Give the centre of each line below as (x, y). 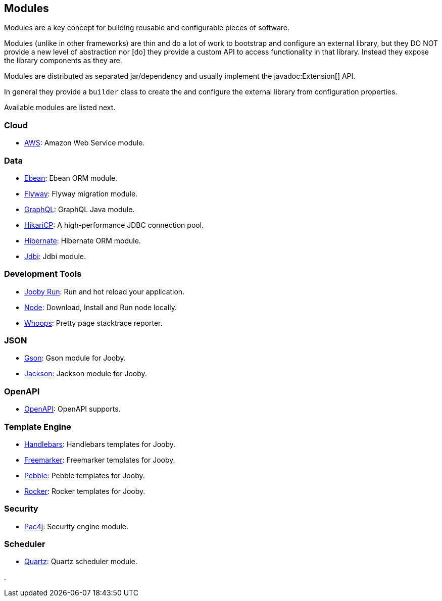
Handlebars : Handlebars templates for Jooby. (100, 444)
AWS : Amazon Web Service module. (85, 143)
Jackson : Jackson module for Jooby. (86, 374)
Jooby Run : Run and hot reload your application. (105, 291)
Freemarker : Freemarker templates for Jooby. (100, 460)
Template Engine (38, 427)
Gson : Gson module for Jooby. (75, 358)
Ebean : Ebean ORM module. (71, 178)
